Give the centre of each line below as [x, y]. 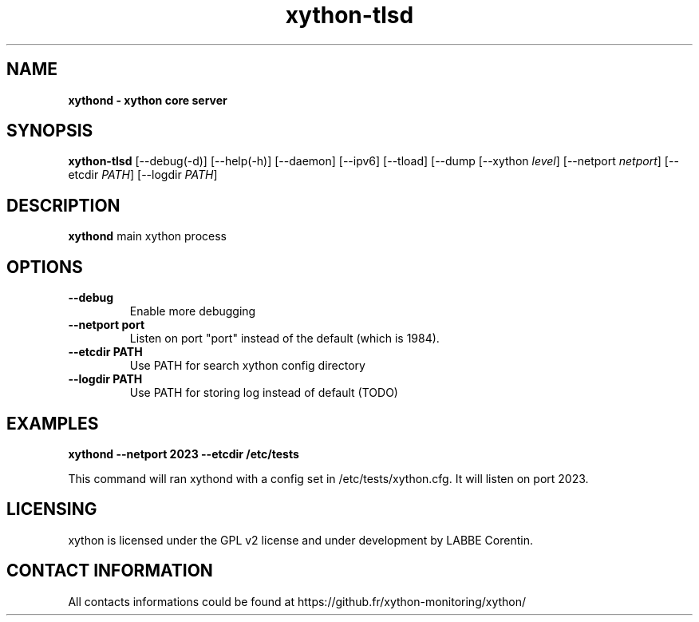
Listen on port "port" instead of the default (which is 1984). [284, 339]
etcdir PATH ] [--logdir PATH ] [143, 175]
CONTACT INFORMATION [110, 571]
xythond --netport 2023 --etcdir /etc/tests [184, 454]
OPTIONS [45, 267]
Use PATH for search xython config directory [247, 366]
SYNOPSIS [50, 131]
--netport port [107, 325]
